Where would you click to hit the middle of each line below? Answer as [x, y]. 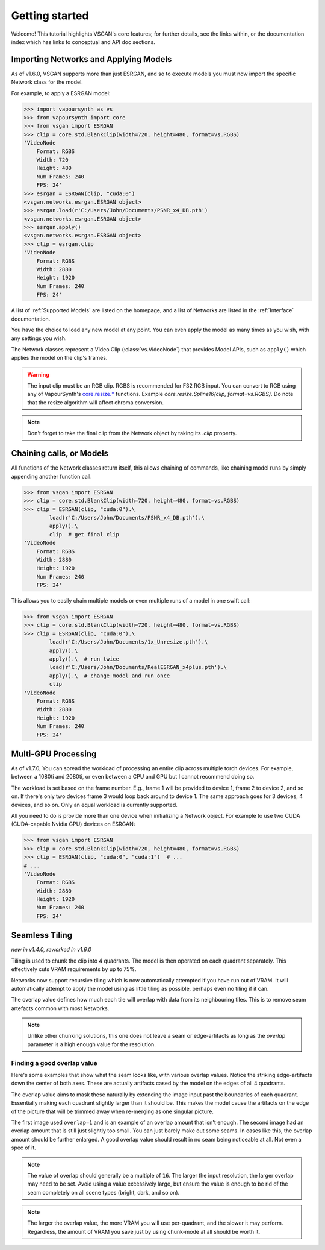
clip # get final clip [84, 534]
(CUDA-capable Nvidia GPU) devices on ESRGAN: [73, 824]
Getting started [50, 16]
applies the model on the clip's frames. [59, 358]
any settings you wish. [39, 338]
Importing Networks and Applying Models [91, 59]
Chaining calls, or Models [60, 454]
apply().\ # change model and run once [110, 676]
